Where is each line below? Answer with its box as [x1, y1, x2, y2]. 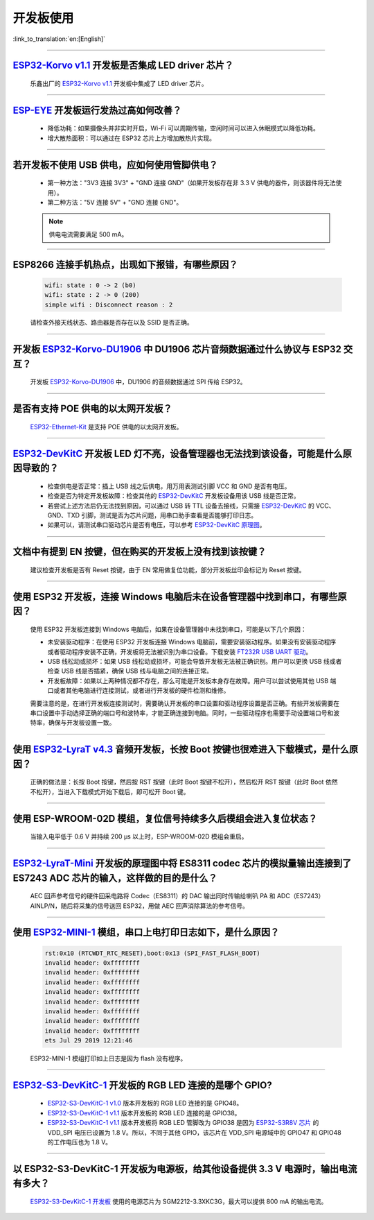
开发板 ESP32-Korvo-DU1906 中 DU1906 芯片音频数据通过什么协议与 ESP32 [12, 343, 342, 355]
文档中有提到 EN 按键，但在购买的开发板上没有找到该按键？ [12, 546, 267, 558]
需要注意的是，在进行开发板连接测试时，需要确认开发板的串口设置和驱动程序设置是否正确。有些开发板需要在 [30, 699, 339, 707]
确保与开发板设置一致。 [48, 719, 116, 727]
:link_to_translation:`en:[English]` [12, 35, 106, 43]
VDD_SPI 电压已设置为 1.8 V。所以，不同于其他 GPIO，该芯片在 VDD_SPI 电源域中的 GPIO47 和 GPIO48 [47, 1128, 342, 1137]
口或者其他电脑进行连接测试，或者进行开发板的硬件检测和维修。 [47, 687, 230, 695]
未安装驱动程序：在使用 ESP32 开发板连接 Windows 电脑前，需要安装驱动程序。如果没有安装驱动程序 [47, 638, 337, 646]
